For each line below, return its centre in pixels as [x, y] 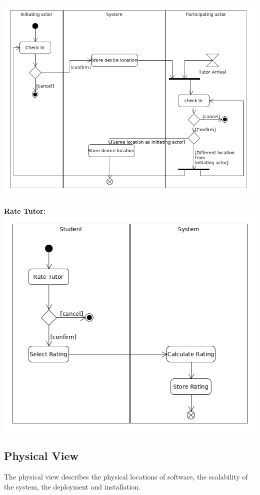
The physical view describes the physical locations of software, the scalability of [126, 476]
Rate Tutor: [25, 210]
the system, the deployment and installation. [72, 486]
